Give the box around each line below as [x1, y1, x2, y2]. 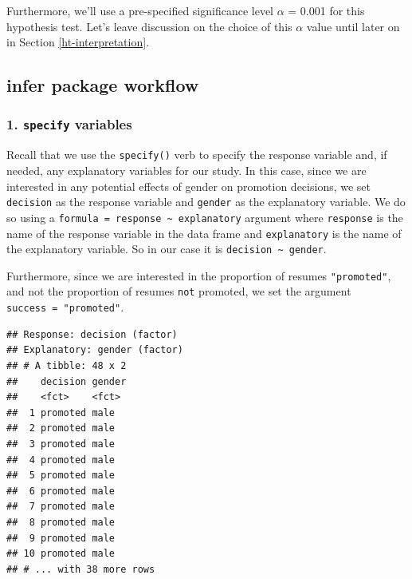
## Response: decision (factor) [6, 328, 178, 340]
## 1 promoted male [6, 406, 116, 418]
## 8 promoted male [6, 516, 116, 528]
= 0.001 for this [288, 2, 365, 18]
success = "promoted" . [6, 299, 124, 315]
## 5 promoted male [6, 470, 116, 482]
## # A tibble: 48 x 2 [6, 359, 127, 371]
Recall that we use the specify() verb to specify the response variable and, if [6, 146, 387, 163]
